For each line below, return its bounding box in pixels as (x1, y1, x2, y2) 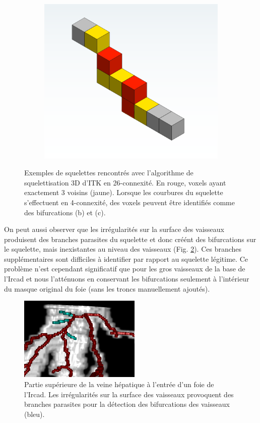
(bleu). (24, 408, 45, 419)
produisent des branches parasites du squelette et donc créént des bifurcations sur (4, 233, 256, 244)
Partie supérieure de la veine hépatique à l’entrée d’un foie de (24, 379, 214, 390)
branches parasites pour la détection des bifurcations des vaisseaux (24, 399, 230, 409)
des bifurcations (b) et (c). (24, 207, 106, 217)
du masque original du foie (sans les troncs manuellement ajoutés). (4, 283, 210, 294)
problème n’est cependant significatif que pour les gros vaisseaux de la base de (4, 263, 245, 274)
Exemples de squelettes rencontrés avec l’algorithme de (24, 167, 193, 178)
